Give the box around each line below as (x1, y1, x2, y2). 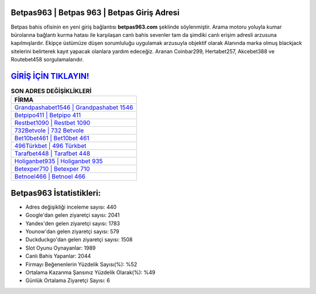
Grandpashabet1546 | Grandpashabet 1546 (14, 103, 133, 112)
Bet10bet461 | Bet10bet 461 (14, 134, 90, 143)
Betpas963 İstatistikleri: (11, 188, 101, 198)
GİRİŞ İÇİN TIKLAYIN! (11, 71, 90, 81)
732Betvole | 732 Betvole (14, 126, 84, 134)
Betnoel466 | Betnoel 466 (14, 172, 86, 181)
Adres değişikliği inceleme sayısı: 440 (25, 203, 117, 210)
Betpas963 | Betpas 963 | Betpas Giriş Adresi (11, 8, 180, 18)
